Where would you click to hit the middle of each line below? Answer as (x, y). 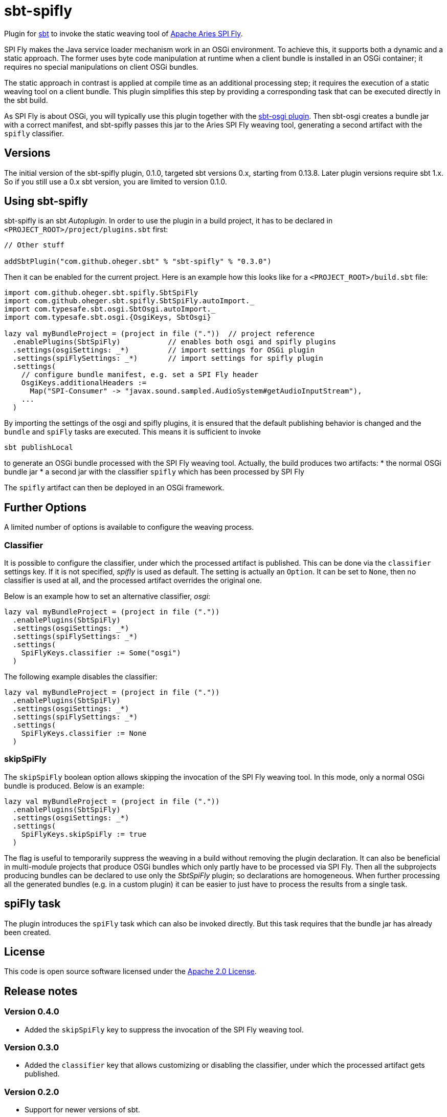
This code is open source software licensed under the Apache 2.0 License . (130, 971)
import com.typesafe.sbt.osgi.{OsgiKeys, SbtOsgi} (108, 317)
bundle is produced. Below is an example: (74, 785)
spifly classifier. (34, 133)
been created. (28, 932)
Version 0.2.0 (32, 1092)
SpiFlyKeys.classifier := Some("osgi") (101, 653)
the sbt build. (26, 100)
